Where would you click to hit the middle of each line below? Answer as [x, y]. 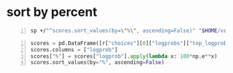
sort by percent [52, 12]
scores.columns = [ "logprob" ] [74, 49]
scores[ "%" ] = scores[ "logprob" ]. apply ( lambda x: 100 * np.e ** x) [124, 56]
